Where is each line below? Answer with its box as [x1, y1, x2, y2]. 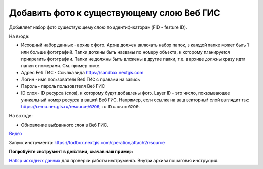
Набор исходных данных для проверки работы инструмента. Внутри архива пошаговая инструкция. [9, 158, 219, 164]
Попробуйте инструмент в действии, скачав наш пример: [9, 148, 133, 154]
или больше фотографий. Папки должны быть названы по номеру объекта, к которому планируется [21, 49, 230, 55]
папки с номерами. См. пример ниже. [21, 63, 101, 68]
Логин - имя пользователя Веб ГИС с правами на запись [21, 76, 140, 83]
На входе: [9, 33, 30, 39]
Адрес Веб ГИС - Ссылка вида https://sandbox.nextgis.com [21, 69, 144, 75]
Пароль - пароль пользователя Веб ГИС [21, 83, 105, 89]
